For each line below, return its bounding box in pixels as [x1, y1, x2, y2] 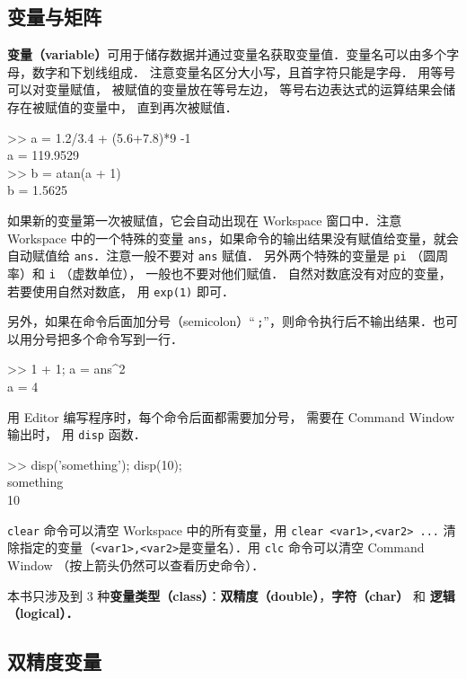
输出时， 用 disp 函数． [7, 425, 146, 444]
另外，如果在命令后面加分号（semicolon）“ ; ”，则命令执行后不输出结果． [7, 312, 433, 331]
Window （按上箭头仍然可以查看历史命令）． [7, 555, 265, 574]
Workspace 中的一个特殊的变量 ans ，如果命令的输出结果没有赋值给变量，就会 [7, 228, 459, 247]
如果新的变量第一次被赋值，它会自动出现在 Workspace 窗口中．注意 [7, 210, 402, 229]
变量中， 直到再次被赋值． [82, 97, 238, 116]
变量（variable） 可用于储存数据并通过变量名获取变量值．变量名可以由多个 [7, 45, 447, 64]
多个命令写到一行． [69, 329, 183, 348]
